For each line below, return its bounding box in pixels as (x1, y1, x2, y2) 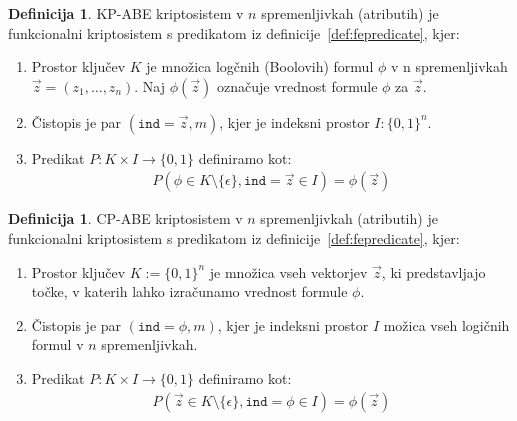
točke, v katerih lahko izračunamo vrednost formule (31, 281, 348, 302)
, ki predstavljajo (381, 261, 486, 282)
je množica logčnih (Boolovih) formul (146, 56, 374, 77)
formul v (31, 334, 84, 355)
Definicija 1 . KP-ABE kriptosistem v (8, 3, 244, 23)
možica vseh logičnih (383, 314, 510, 335)
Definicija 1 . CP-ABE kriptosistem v (8, 208, 243, 229)
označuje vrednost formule (216, 75, 378, 96)
